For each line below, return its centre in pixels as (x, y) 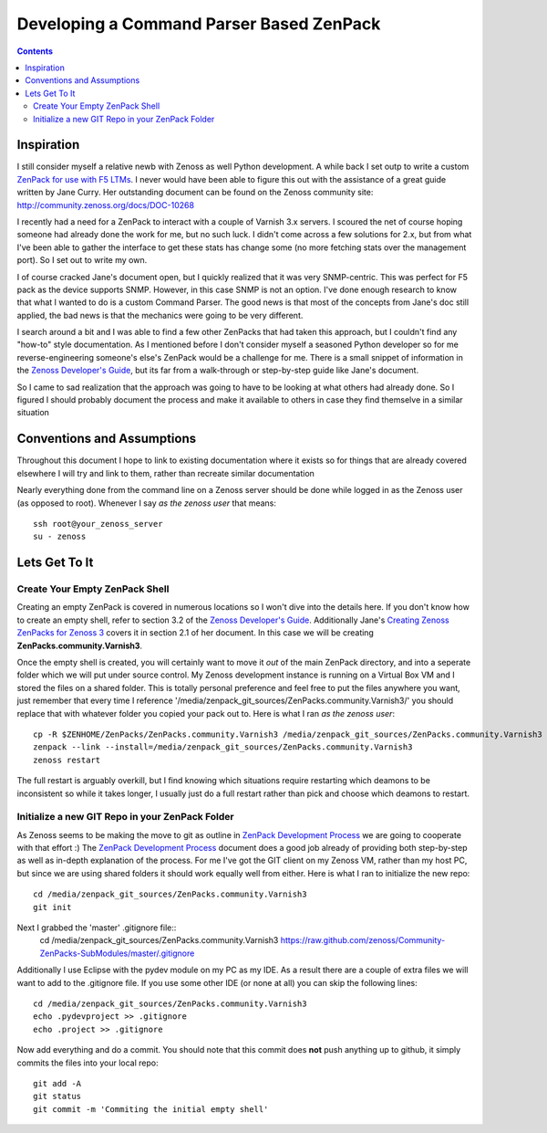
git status (57, 1096)
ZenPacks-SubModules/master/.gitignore (117, 953)
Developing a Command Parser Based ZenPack (199, 24)
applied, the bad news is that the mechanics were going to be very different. (160, 315)
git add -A (57, 1083)
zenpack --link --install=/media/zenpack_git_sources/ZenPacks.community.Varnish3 (223, 747)
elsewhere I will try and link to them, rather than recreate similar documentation (165, 473)
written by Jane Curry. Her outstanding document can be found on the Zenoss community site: (195, 193)
